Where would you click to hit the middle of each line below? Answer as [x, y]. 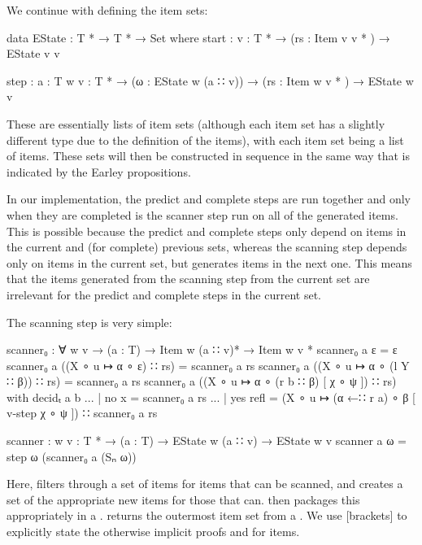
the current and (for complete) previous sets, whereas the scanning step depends [207, 247]
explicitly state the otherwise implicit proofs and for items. [153, 532]
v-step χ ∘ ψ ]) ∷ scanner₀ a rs [82, 413]
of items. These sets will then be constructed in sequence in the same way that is [209, 156]
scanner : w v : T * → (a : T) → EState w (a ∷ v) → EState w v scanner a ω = [207, 440]
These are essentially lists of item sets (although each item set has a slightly [196, 123]
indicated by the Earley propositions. [99, 171]
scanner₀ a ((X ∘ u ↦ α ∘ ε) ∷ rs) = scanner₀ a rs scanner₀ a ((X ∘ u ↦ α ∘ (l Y [208, 365]
